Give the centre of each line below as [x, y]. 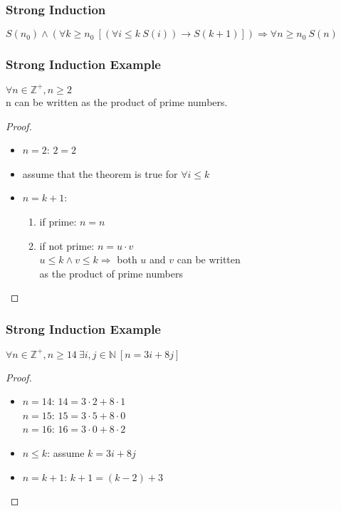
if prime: [58, 221]
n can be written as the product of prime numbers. [117, 101]
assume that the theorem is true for [100, 173]
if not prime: [67, 245]
